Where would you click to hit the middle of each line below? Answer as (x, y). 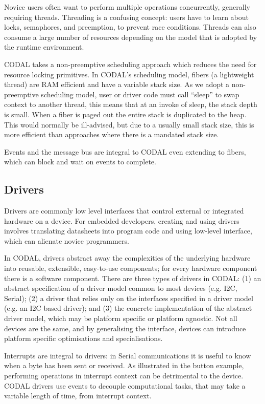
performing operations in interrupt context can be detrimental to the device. (124, 376)
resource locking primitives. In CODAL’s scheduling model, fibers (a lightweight (129, 74)
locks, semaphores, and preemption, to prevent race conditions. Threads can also (130, 27)
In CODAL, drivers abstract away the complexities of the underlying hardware (127, 258)
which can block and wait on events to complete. (80, 162)
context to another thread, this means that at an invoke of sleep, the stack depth (131, 104)
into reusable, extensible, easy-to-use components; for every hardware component (131, 268)
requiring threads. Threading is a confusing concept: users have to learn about (126, 17)
